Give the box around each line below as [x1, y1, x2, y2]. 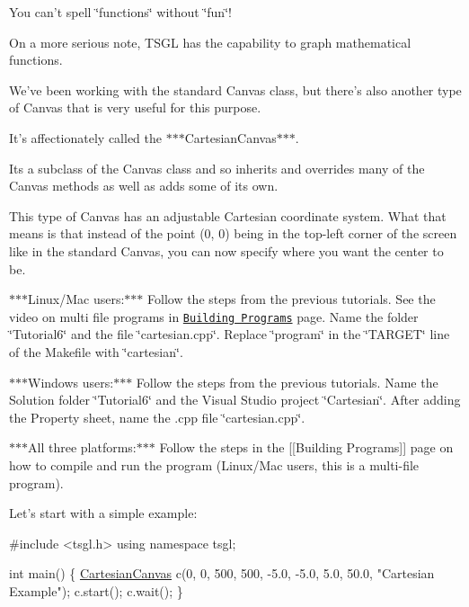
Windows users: [28, 372, 114, 391]
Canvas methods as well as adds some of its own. [9, 176, 279, 195]
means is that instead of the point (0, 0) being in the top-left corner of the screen [9, 224, 457, 243]
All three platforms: [28, 438, 137, 457]
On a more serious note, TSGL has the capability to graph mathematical [9, 32, 411, 51]
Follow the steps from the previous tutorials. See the [147, 290, 436, 308]
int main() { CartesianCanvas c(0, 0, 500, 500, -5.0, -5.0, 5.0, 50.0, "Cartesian [9, 564, 435, 583]
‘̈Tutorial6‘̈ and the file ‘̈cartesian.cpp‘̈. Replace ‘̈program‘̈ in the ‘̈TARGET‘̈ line [9, 325, 450, 344]
